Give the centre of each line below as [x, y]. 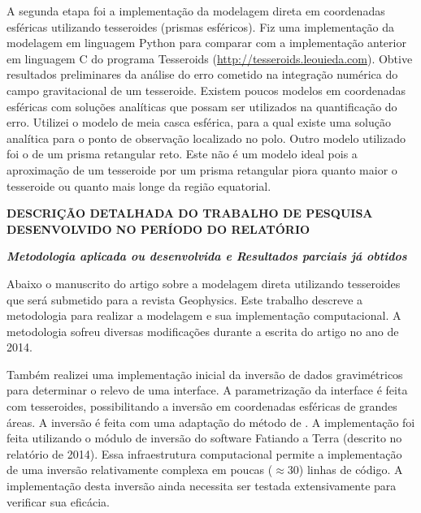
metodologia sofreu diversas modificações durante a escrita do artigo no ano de [203, 331]
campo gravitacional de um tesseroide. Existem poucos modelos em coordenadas [206, 90]
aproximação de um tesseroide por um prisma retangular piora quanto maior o [202, 169]
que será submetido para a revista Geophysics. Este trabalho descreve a [185, 299]
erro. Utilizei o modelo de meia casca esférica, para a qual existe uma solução [199, 122]
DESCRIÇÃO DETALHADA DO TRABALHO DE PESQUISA [190, 213]
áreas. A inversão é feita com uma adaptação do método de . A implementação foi [211, 422]
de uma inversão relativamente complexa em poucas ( [140, 470]
